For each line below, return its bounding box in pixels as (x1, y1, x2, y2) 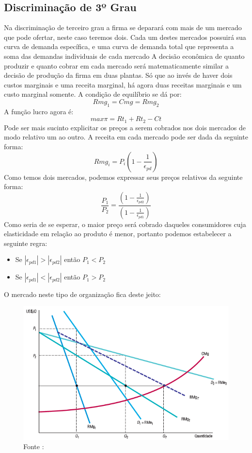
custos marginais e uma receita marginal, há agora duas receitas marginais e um (4, 79, 242, 89)
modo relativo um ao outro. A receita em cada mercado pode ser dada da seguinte (4, 132, 248, 142)
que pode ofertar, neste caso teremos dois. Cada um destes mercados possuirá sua (4, 32, 246, 42)
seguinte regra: (4, 238, 47, 248)
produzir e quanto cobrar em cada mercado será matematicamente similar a (4, 60, 229, 70)
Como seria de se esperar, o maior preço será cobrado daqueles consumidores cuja (4, 219, 246, 229)
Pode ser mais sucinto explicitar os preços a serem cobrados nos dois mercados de (4, 122, 246, 132)
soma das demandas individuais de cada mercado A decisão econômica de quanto (4, 51, 245, 61)
